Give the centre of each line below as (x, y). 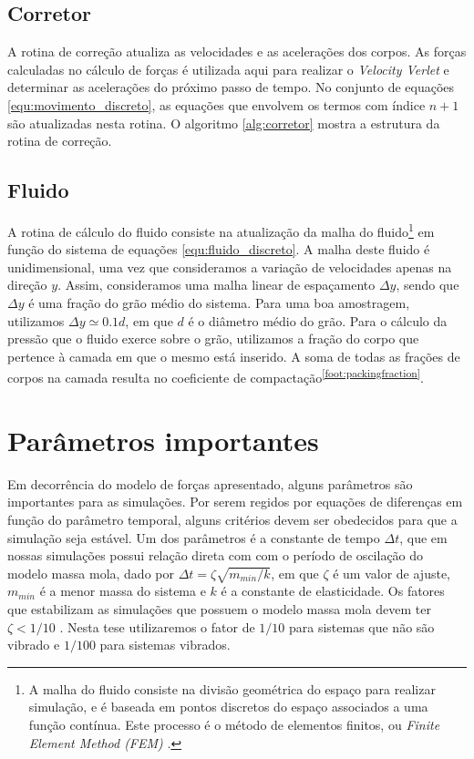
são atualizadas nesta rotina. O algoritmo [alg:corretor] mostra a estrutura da (224, 123)
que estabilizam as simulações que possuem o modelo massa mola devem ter (219, 609)
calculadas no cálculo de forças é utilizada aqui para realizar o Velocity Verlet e (228, 69)
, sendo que (428, 285)
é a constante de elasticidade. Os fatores (333, 591)
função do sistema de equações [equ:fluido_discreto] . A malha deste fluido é (219, 249)
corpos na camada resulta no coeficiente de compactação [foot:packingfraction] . (216, 376)
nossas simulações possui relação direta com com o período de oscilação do (216, 555)
